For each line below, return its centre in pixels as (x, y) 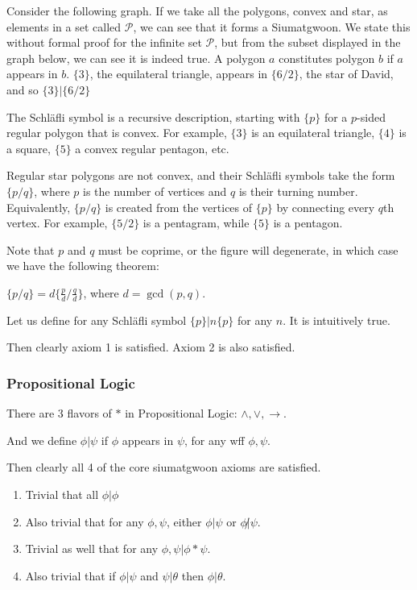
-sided (371, 116)
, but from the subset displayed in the (308, 42)
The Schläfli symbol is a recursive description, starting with (153, 116)
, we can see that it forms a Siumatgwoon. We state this (272, 26)
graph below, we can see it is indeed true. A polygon (136, 58)
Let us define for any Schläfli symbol (97, 320)
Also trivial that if (70, 575)
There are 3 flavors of (59, 413)
